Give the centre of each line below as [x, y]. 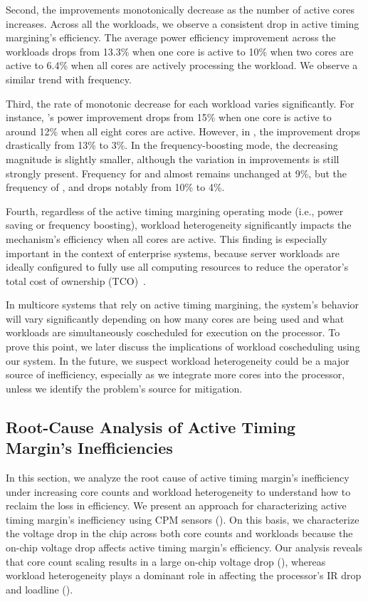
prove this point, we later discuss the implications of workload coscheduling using [183, 347]
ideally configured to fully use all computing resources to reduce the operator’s [177, 267]
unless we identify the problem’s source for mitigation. [124, 388]
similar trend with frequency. [69, 79]
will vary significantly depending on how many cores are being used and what [175, 318]
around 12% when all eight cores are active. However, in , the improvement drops [183, 131]
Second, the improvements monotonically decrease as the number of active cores [180, 9]
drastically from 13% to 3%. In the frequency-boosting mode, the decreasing [172, 145]
